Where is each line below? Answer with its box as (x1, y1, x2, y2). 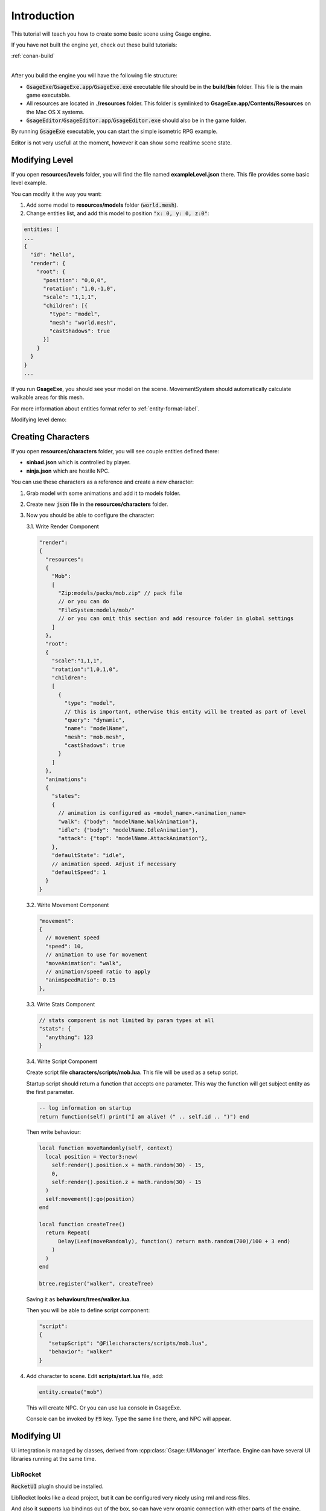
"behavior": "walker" (48, 1348, 113, 1355)
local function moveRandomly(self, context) (39, 1145, 173, 1151)
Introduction (11, 9, 75, 22)
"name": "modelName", (64, 725, 129, 732)
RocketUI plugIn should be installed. (11, 1483, 104, 1490)
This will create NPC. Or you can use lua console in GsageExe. (26, 1404, 182, 1411)
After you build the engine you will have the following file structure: (11, 72, 178, 79)
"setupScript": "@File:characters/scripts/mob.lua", (48, 1339, 208, 1347)
